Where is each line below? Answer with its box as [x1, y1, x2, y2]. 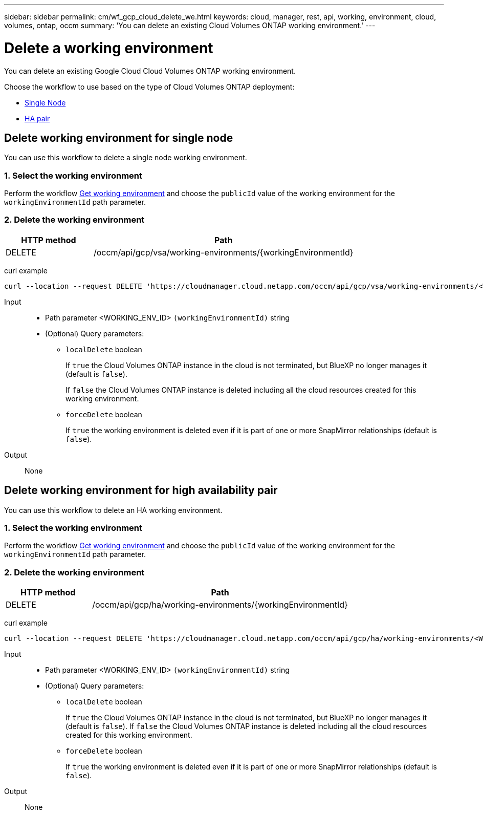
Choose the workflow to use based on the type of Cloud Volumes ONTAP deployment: [4, 82, 295, 91]
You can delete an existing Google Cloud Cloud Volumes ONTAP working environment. [4, 66, 296, 75]
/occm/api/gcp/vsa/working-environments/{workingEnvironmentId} [93, 247, 354, 258]
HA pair [25, 114, 50, 123]
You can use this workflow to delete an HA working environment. [4, 505, 223, 515]
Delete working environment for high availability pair [4, 484, 278, 497]
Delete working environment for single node [4, 131, 233, 144]
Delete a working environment [4, 39, 213, 57]
